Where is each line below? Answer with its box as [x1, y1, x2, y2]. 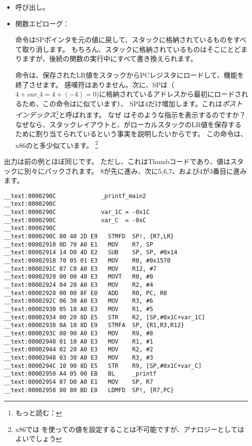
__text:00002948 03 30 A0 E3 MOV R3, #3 [4, 354, 153, 361]
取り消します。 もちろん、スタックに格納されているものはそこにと [22, 44, 234, 54]
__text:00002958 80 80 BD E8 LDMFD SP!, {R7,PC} [4, 386, 174, 394]
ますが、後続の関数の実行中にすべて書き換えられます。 [22, 53, 197, 64]
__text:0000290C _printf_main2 [4, 192, 146, 199]
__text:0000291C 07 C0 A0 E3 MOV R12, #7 [4, 265, 157, 272]
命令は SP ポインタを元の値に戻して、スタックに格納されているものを [15, 34, 234, 45]
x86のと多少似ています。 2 [15, 138, 98, 150]
